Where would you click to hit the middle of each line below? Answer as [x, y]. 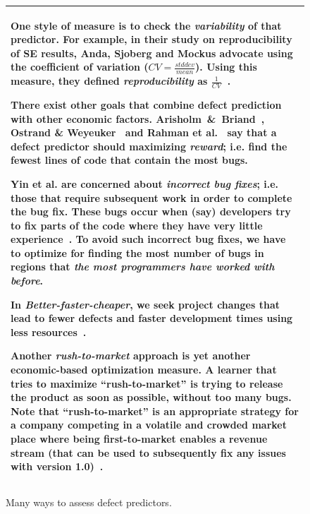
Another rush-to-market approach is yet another [131, 355]
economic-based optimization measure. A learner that [144, 370]
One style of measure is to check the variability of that [146, 25]
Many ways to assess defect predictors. [89, 502]
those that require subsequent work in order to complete [151, 197]
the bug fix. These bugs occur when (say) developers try [151, 211]
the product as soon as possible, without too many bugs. [151, 397]
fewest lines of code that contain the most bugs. [129, 160]
